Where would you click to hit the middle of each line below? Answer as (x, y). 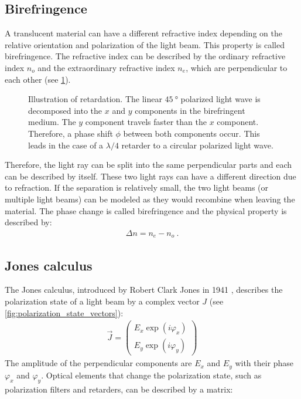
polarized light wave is (220, 99)
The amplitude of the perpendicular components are (98, 363)
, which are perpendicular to (237, 67)
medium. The (52, 122)
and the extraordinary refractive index (106, 67)
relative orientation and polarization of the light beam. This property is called (145, 44)
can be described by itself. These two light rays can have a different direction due (150, 176)
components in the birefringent (190, 110)
